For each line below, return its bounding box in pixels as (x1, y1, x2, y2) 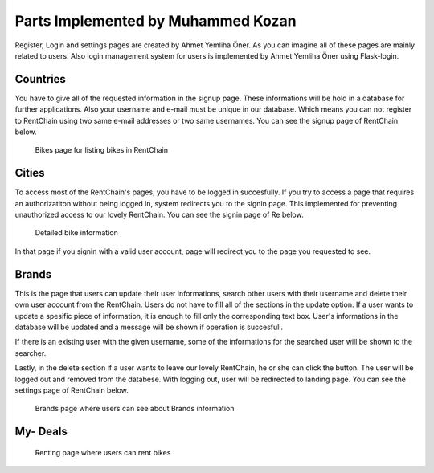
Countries (14, 72, 66, 86)
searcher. (14, 348, 47, 357)
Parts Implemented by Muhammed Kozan (14, 12, 297, 30)
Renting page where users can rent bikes (35, 447, 171, 457)
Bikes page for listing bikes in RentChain (35, 145, 169, 155)
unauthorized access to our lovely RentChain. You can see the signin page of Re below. (14, 210, 305, 220)
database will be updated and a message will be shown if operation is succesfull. (14, 322, 284, 332)
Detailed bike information (35, 228, 118, 238)
